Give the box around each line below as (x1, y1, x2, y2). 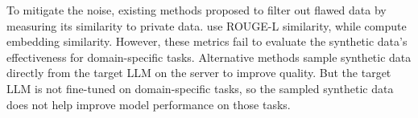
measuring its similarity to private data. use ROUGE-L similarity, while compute (6, 17, 407, 34)
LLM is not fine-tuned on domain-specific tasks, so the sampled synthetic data (6, 79, 394, 96)
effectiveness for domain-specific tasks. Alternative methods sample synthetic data (6, 48, 412, 65)
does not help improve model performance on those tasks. (6, 96, 291, 112)
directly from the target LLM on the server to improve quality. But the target (6, 64, 391, 81)
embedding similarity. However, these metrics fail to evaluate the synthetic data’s (6, 33, 408, 50)
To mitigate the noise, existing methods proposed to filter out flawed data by (6, 2, 387, 18)
